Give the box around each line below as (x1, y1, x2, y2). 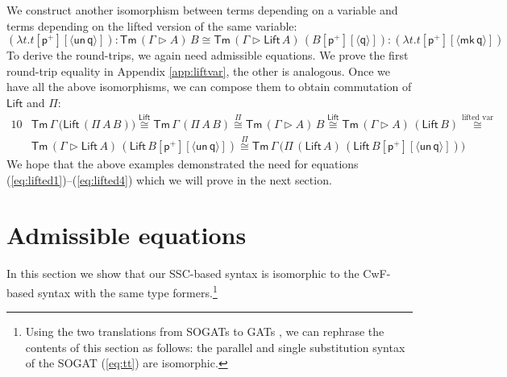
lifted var (461, 114, 494, 122)
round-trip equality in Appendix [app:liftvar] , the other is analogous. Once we (6, 62, 391, 79)
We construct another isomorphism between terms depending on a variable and (6, 2, 398, 18)
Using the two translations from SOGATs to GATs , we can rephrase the (25, 323, 384, 340)
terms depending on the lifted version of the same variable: (6, 17, 297, 34)
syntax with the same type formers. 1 (37, 281, 218, 300)
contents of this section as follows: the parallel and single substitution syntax (25, 338, 405, 355)
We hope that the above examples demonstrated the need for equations (6, 155, 359, 172)
